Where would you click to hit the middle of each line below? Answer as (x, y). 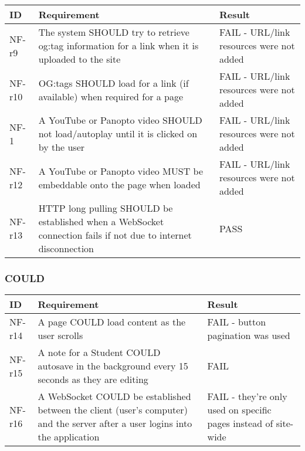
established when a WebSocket (101, 221)
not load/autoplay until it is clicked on (118, 133)
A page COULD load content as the (112, 322)
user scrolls (60, 335)
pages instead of (240, 423)
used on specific (239, 410)
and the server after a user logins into (115, 423)
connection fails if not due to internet (115, 235)
